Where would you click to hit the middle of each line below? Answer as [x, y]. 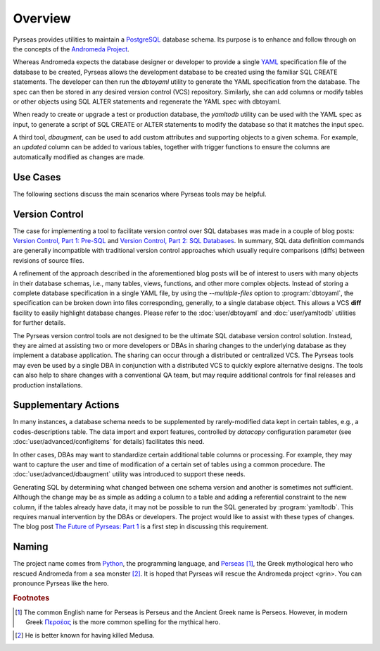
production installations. [48, 385]
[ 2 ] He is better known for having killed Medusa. [85, 635]
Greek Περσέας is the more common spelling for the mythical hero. [123, 622]
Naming [31, 547]
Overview [42, 18]
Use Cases [37, 177]
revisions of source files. [49, 260]
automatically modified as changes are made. [79, 157]
